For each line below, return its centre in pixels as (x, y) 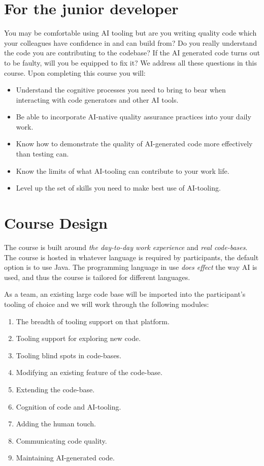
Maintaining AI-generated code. (65, 458)
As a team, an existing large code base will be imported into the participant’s (125, 294)
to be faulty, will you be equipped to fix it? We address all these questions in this (130, 62)
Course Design (56, 223)
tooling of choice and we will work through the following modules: (107, 304)
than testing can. (42, 154)
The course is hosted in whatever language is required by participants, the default (131, 257)
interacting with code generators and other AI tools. (97, 99)
